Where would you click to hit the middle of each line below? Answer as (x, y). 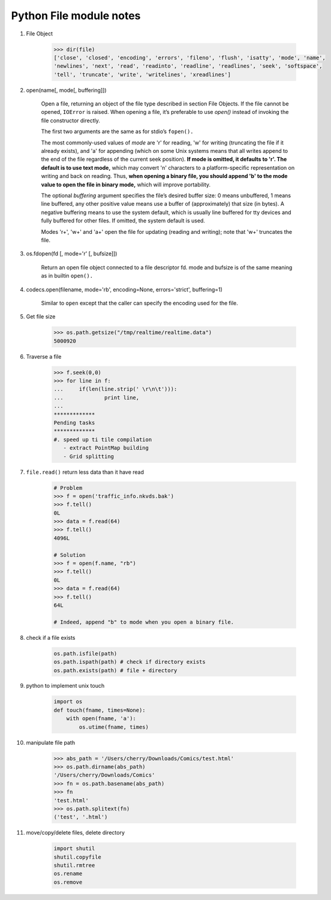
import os (68, 702)
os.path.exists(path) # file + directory (115, 670)
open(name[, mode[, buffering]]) (67, 90)
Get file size (41, 317)
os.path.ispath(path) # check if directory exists (130, 662)
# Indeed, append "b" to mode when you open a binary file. (144, 622)
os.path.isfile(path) (85, 653)
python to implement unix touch (65, 686)
